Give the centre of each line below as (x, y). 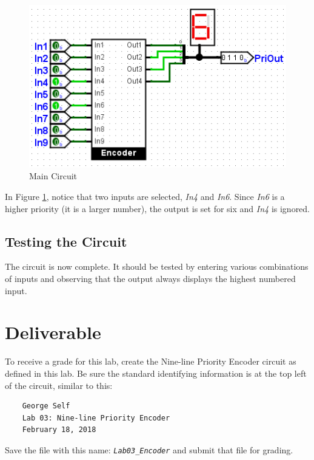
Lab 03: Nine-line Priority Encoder (96, 418)
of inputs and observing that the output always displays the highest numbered (150, 278)
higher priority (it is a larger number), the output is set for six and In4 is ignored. (158, 208)
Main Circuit (53, 176)
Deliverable (53, 332)
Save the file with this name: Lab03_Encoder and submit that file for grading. (149, 449)
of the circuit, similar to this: (59, 385)
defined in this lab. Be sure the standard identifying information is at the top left (156, 373)
